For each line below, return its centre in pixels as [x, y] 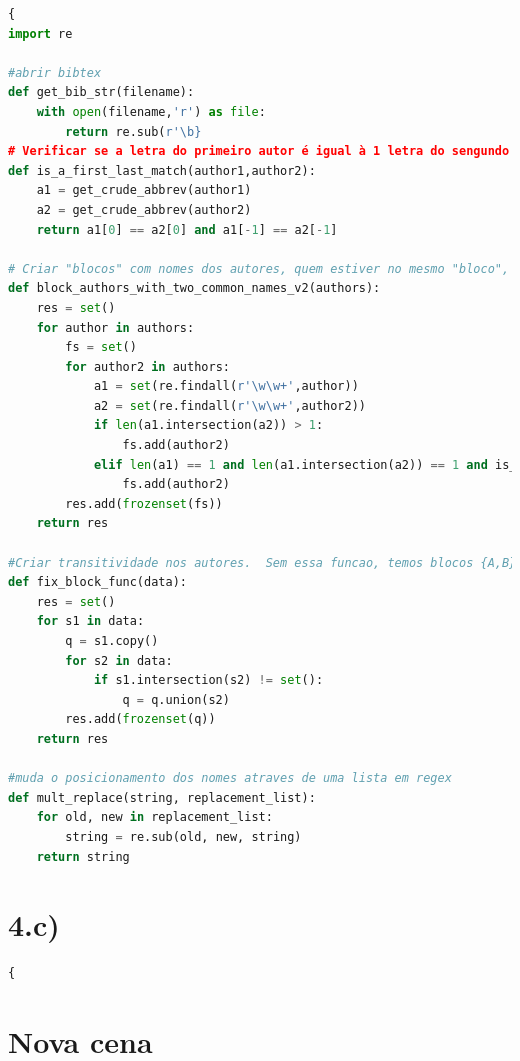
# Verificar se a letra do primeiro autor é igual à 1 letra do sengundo [259, 151]
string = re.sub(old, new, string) [183, 836]
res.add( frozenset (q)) [140, 719]
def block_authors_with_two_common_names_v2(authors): [194, 288]
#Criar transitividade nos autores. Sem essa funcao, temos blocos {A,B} [262, 562]
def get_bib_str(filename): [101, 92]
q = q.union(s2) [176, 699]
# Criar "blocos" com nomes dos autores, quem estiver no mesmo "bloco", [259, 268]
